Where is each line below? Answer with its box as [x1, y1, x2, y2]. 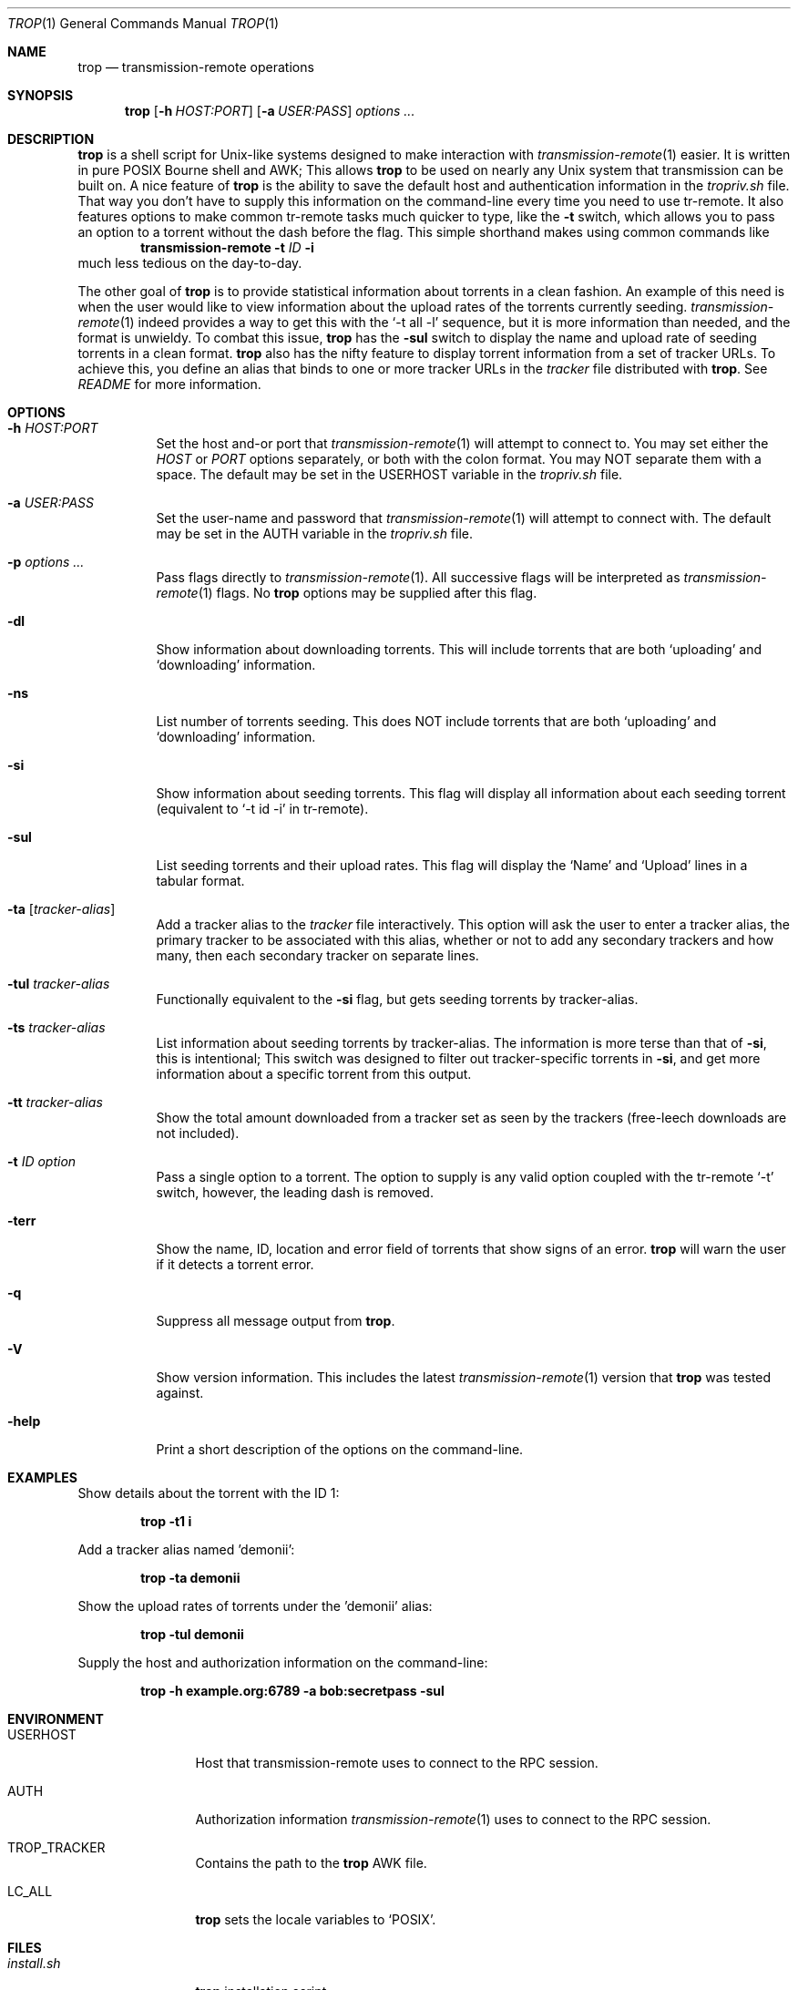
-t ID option [7, 1154, 77, 1169]
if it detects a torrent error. [156, 1257, 314, 1272]
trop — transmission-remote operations [77, 59, 314, 75]
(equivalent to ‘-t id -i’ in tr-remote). [156, 801, 369, 816]
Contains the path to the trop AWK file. [195, 1855, 427, 1871]
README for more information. [77, 376, 261, 392]
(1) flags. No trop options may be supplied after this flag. [198, 585, 537, 600]
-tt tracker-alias [7, 1094, 103, 1110]
